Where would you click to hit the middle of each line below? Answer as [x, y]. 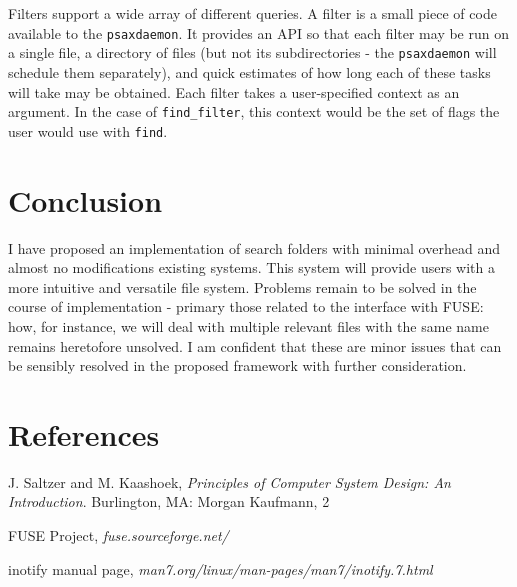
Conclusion [85, 199]
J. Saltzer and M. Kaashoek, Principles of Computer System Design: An [229, 481]
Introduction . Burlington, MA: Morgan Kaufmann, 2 [169, 501]
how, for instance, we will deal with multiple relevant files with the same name [248, 325]
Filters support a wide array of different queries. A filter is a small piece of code [252, 13]
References [84, 433]
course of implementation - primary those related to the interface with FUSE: [246, 306]
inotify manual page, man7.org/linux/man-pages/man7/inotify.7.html [220, 568]
